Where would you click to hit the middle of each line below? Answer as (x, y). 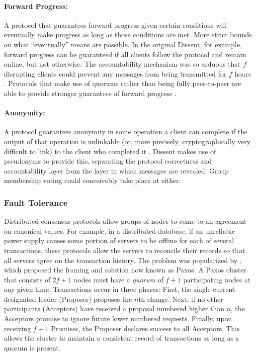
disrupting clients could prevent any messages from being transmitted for (115, 73)
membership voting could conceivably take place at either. (92, 180)
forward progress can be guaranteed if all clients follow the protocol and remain (125, 54)
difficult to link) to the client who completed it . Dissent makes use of (110, 151)
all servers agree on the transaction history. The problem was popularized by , (123, 260)
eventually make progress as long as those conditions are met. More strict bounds (128, 35)
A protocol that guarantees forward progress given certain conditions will (116, 25)
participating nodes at (217, 279)
